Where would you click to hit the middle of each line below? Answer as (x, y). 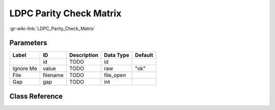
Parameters (28, 43)
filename (53, 75)
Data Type (116, 55)
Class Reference (36, 96)
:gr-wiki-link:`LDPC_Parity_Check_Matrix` (52, 29)
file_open (115, 75)
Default (144, 55)
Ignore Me (25, 69)
